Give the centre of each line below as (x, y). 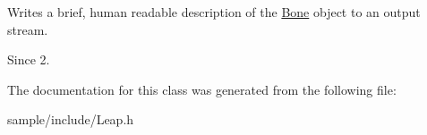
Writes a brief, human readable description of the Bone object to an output (214, 12)
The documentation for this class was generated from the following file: (202, 89)
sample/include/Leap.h (71, 119)
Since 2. (29, 59)
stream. (28, 29)
